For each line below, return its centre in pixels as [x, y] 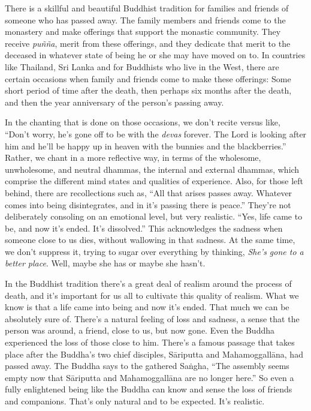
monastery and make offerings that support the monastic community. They [143, 31]
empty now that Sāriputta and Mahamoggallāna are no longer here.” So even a [150, 377]
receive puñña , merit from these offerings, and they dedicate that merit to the [148, 43]
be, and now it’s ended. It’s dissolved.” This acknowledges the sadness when [144, 228]
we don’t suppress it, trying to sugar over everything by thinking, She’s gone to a [154, 251]
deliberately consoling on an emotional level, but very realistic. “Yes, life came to [154, 216]
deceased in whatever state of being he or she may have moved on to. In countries [155, 55]
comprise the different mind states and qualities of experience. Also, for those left [154, 181]
